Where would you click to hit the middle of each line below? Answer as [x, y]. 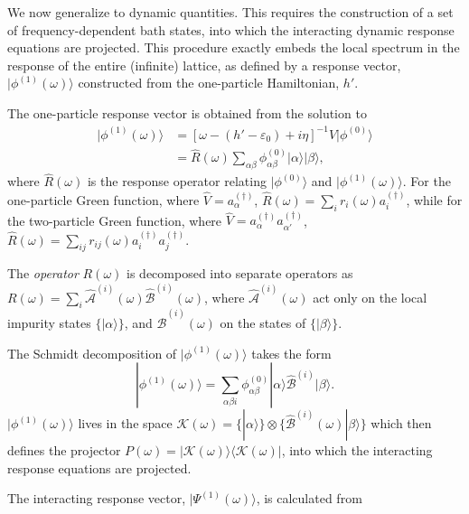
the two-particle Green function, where [115, 220]
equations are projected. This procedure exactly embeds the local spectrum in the [234, 47]
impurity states [49, 323]
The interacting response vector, [97, 498]
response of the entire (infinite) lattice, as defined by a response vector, [204, 65]
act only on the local [370, 297]
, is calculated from [309, 498]
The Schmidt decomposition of [92, 353]
